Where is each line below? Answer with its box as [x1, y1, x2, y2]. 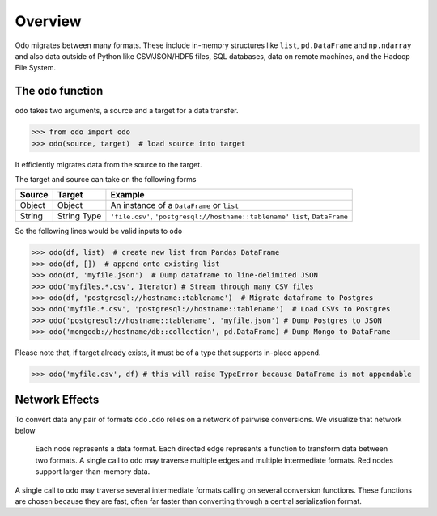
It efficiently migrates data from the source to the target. [15, 159, 202, 169]
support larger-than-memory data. [35, 467, 151, 476]
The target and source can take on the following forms [15, 174, 197, 184]
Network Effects [15, 393, 100, 407]
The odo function [15, 84, 104, 98]
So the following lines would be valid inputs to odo [15, 226, 183, 236]
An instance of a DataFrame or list [110, 200, 240, 211]
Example [110, 189, 145, 201]
